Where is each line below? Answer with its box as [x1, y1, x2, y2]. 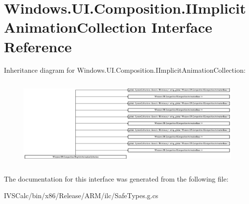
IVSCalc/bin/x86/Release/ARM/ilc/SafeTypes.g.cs [4, 190, 158, 200]
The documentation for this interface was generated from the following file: [4, 174, 228, 184]
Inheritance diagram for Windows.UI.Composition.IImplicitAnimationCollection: [4, 64, 246, 75]
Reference [4, 36, 72, 56]
